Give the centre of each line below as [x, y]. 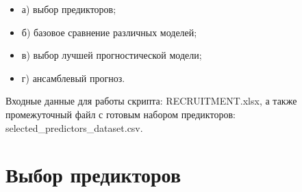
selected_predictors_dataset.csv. [74, 127]
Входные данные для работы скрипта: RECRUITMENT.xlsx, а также [151, 101]
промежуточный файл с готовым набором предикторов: [121, 114]
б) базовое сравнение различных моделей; [109, 32]
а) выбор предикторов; [69, 9]
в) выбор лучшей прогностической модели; [112, 55]
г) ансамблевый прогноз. [73, 78]
